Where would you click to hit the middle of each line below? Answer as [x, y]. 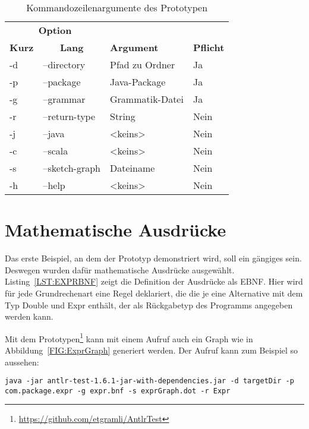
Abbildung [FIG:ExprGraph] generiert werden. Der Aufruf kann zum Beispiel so [152, 350]
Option [55, 30]
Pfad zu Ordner [142, 64]
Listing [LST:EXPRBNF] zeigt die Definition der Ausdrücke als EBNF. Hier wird [154, 281]
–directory [64, 64]
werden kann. [29, 316]
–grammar [64, 99]
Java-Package [138, 82]
